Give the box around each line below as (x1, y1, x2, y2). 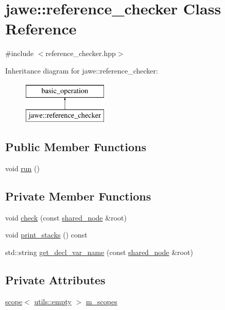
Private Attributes (5, 271, 106, 287)
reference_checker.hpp (45, 48, 116, 59)
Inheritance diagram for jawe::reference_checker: (5, 65, 158, 76)
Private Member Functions (5, 188, 151, 204)
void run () (5, 162, 40, 173)
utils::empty (34, 296, 72, 306)
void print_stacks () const (5, 229, 88, 240)
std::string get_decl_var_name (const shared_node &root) (5, 246, 193, 257)
